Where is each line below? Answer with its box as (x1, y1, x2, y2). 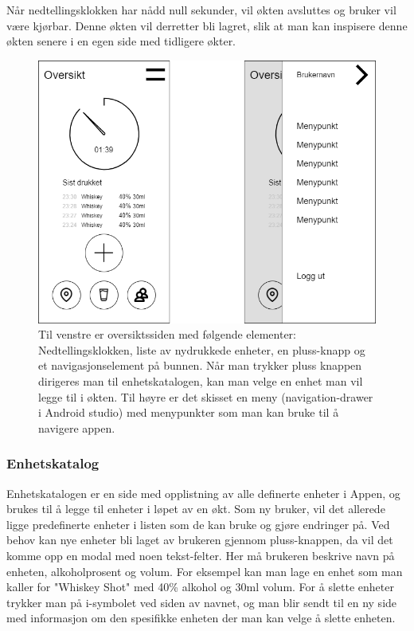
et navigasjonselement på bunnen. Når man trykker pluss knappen (38, 357, 362, 374)
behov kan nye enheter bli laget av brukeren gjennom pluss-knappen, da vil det (6, 531, 393, 548)
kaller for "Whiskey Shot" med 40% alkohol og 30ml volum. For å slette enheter (6, 578, 394, 595)
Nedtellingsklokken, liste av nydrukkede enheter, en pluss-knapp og (38, 341, 365, 358)
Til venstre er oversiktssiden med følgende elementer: (38, 326, 296, 343)
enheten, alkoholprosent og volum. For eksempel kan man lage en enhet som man (6, 562, 403, 579)
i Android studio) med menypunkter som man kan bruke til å (38, 404, 339, 421)
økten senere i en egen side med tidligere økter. (6, 33, 236, 49)
